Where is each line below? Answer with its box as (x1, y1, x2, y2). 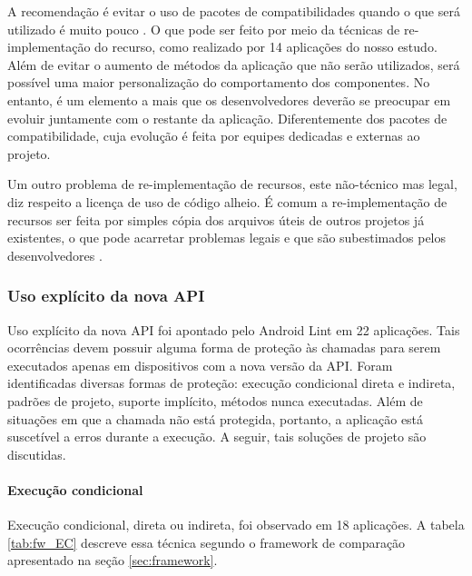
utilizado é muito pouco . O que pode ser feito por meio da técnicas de (7, 19, 400, 38)
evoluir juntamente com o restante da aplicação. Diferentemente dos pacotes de (7, 108, 447, 127)
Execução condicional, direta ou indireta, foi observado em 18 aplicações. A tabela (7, 515, 465, 534)
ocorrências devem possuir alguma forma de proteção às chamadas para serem (7, 338, 441, 357)
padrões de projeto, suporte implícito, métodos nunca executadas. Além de (7, 391, 423, 410)
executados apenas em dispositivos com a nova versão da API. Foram (7, 355, 393, 374)
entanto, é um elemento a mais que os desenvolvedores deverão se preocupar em (7, 90, 451, 109)
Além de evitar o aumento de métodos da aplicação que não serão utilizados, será (7, 55, 460, 74)
